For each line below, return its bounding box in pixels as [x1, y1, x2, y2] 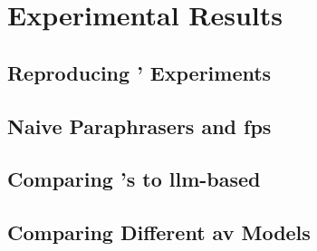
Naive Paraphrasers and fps [7, 111, 272, 140]
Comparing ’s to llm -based [7, 165, 261, 193]
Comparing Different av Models [7, 218, 311, 246]
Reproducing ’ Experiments [7, 58, 272, 86]
